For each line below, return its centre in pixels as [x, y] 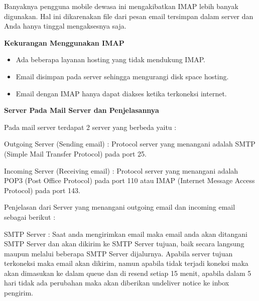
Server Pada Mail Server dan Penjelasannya [82, 110]
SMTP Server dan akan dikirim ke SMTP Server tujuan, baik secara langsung [124, 244]
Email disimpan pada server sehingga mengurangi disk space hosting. [122, 76]
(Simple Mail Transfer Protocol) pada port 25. [75, 153]
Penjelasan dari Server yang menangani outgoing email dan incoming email [120, 207]
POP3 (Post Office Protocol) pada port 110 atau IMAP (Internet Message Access [129, 180]
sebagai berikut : [30, 216]
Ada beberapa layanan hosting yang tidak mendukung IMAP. [111, 59]
